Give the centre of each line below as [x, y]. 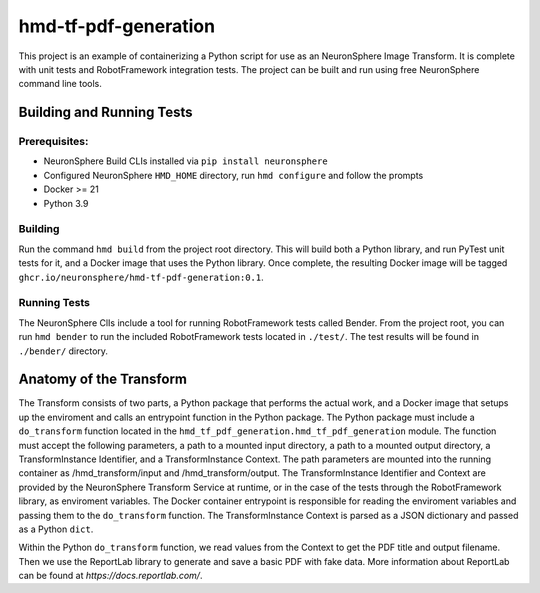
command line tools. [60, 84]
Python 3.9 [66, 203]
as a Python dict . [56, 529]
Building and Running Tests [106, 112]
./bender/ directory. [63, 351]
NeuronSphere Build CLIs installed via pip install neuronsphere [186, 161]
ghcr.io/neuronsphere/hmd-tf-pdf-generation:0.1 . [141, 277]
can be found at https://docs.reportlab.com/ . [110, 576]
